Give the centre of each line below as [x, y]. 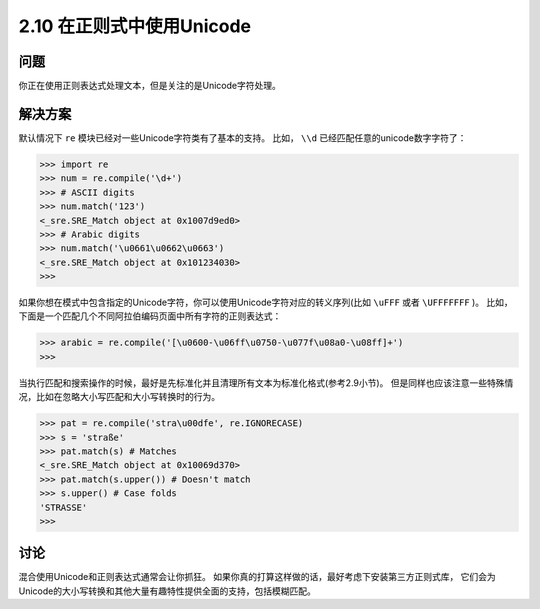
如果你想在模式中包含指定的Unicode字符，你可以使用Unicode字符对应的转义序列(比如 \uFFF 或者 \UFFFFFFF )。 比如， [266, 302]
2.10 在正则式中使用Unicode [135, 26]
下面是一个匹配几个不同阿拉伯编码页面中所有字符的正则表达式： [150, 316]
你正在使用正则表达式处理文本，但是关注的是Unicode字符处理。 [150, 86]
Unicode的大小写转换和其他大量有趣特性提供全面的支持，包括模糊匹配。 [167, 591]
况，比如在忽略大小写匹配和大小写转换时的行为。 [119, 397]
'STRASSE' [63, 507]
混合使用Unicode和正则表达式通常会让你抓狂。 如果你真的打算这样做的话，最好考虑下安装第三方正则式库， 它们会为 [257, 577]
